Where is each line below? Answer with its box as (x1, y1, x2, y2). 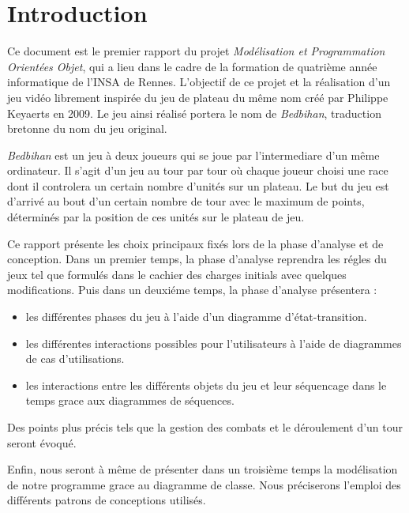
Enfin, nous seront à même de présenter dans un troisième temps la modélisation (7, 461, 398, 477)
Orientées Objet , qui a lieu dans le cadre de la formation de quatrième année (7, 58, 377, 74)
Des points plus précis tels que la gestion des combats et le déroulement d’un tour (7, 419, 403, 435)
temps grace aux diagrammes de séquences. (25, 392, 235, 409)
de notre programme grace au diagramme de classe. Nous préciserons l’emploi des (7, 476, 401, 492)
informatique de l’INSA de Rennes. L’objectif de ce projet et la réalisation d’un (7, 74, 391, 90)
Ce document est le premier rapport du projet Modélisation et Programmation (7, 43, 385, 59)
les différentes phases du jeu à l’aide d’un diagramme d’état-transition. (25, 308, 367, 325)
